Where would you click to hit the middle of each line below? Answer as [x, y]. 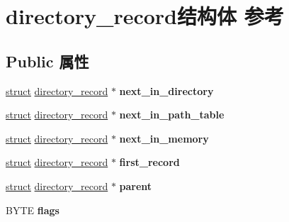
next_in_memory [164, 138]
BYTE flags [33, 210]
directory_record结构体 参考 [145, 16]
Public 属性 [47, 61]
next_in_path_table [172, 115]
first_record [149, 162]
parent [136, 185]
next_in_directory [166, 90]
